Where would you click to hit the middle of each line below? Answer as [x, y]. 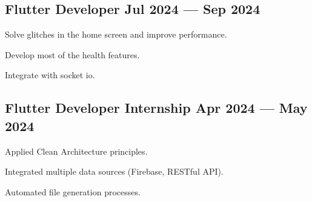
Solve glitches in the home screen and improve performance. [116, 34]
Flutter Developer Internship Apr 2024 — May [156, 108]
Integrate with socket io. [50, 75]
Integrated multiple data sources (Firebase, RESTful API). [114, 171]
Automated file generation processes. [73, 191]
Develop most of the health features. [72, 54]
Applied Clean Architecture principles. [76, 151]
